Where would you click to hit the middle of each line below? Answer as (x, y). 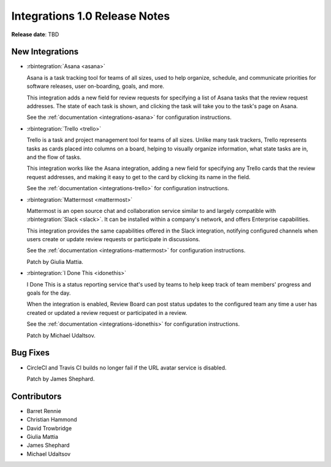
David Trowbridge (49, 428)
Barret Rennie (44, 411)
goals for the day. (49, 293)
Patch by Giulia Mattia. (55, 261)
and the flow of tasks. (54, 157)
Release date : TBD (35, 34)
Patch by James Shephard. (61, 379)
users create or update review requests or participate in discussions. (113, 239)
